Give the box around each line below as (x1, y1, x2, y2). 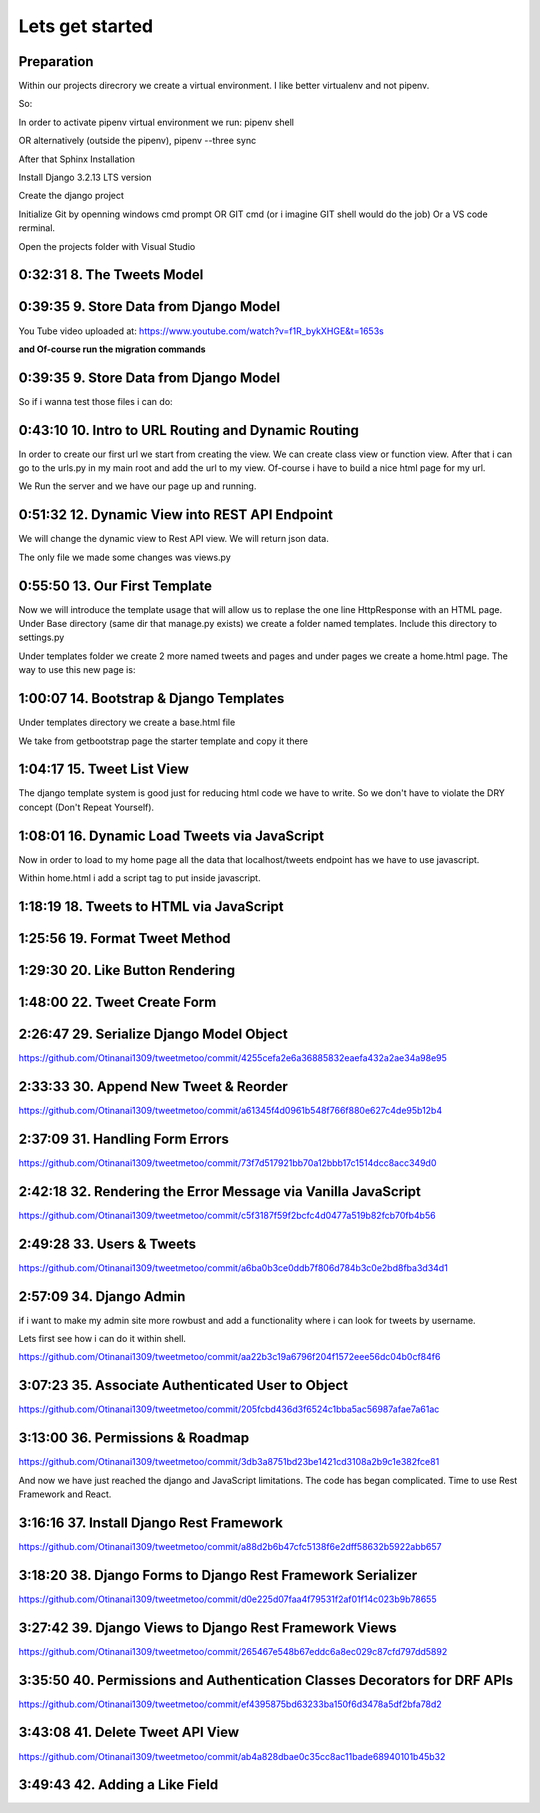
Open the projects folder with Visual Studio (18, 240, 196, 252)
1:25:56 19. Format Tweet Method (18, 930, 231, 947)
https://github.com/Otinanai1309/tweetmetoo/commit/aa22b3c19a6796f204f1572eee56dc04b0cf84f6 (18, 1351, 441, 1363)
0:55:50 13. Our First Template (18, 577, 212, 594)
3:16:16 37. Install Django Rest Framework (18, 1514, 284, 1531)
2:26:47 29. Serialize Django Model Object (18, 1026, 289, 1043)
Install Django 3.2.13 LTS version (18, 171, 152, 184)
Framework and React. (18, 1488, 112, 1500)
